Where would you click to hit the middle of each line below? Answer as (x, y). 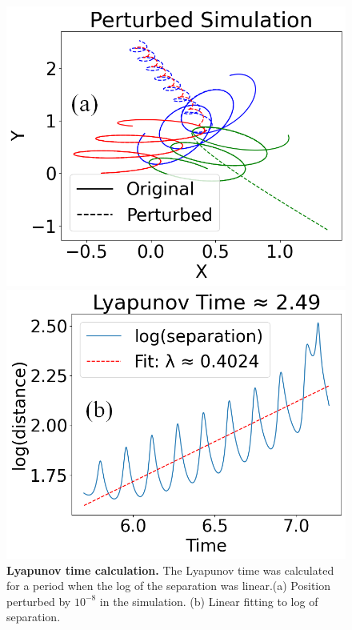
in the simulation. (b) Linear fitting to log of (209, 601)
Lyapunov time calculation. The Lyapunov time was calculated (170, 570)
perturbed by (39, 601)
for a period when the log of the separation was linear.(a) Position (169, 586)
